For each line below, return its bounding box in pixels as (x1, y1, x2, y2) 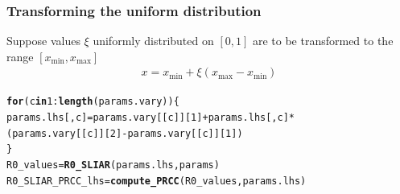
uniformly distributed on (93, 32, 214, 49)
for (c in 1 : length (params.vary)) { (6, 96, 179, 108)
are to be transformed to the (252, 32, 394, 49)
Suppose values (6, 32, 80, 49)
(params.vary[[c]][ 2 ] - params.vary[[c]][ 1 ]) (6, 127, 243, 139)
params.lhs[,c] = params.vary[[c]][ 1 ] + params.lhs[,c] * (6, 112, 295, 124)
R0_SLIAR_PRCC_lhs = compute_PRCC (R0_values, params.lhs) (6, 175, 307, 187)
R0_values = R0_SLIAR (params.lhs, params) (6, 159, 220, 171)
